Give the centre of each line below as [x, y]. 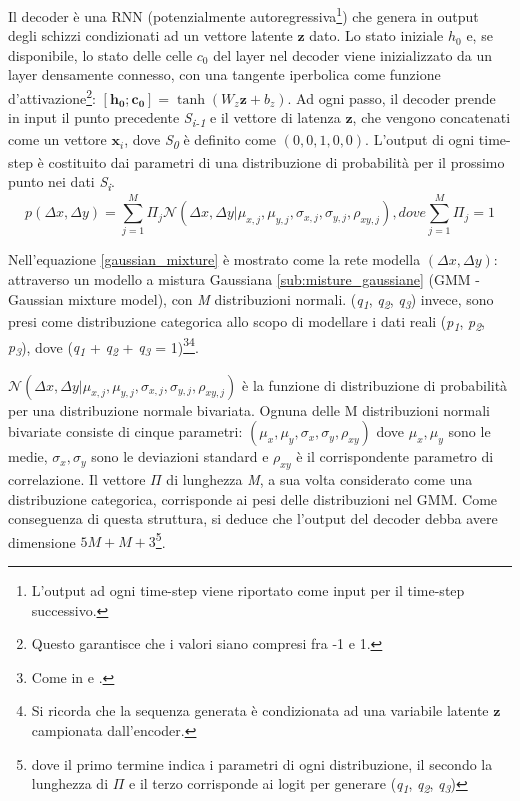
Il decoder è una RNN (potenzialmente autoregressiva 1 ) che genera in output [243, 14]
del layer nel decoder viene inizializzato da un [353, 54]
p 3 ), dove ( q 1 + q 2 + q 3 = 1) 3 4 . [103, 346]
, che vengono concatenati [431, 117]
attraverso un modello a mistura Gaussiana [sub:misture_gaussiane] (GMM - [244, 278]
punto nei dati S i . [61, 182]
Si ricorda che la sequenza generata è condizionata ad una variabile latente [260, 710]
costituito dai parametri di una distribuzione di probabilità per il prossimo [276, 161]
